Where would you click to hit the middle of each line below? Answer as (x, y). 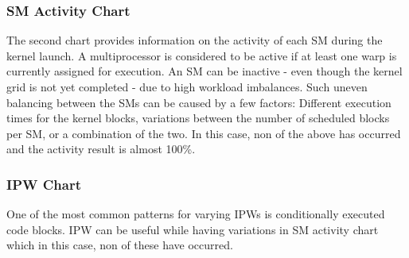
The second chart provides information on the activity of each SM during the (195, 40)
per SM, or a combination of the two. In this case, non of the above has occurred (204, 133)
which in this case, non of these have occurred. (120, 245)
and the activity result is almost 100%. (101, 149)
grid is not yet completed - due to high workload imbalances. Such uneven (187, 87)
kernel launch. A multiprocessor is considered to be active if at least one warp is (202, 55)
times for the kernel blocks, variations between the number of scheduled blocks (198, 118)
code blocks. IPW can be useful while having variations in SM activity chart (193, 229)
